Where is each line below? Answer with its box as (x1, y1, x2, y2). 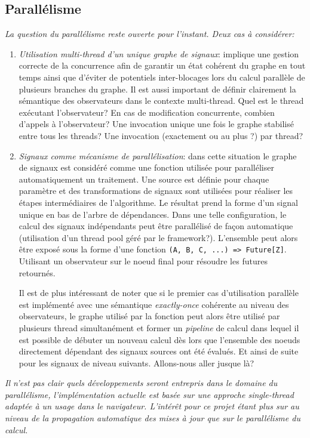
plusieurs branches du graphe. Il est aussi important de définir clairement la (19, 82, 296, 95)
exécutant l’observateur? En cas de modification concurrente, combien (19, 106, 275, 118)
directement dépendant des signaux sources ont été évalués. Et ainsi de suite (19, 345, 299, 357)
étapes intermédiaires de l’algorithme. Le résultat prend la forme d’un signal (19, 196, 298, 208)
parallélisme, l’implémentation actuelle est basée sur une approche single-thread (5, 388, 294, 400)
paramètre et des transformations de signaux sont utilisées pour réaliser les (19, 184, 293, 197)
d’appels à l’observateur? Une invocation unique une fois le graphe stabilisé (19, 118, 294, 130)
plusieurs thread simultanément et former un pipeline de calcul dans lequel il (19, 321, 299, 334)
